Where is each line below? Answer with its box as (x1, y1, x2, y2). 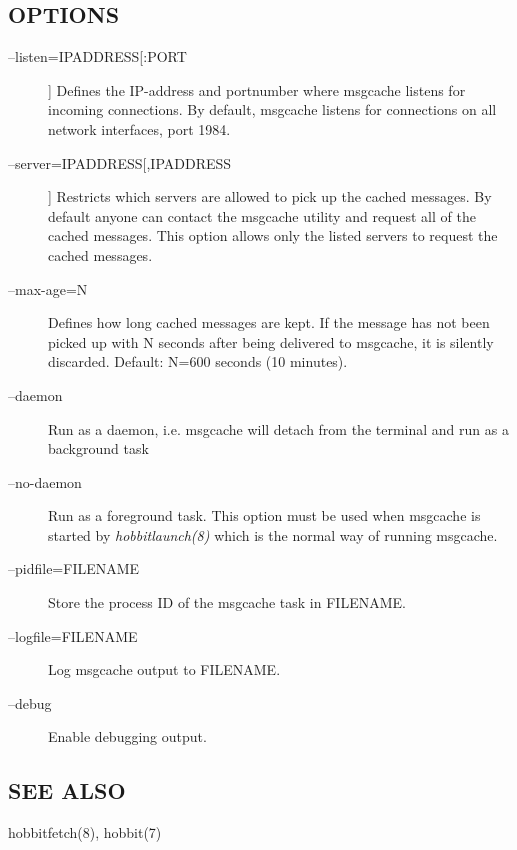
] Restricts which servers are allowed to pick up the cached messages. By (48, 186, 492, 207)
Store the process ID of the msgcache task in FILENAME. (48, 592, 406, 613)
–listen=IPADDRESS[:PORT (8, 46, 187, 67)
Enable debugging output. (48, 726, 207, 747)
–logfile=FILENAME (8, 625, 138, 646)
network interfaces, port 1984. (48, 118, 231, 139)
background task (48, 438, 149, 459)
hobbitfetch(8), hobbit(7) (8, 822, 162, 843)
